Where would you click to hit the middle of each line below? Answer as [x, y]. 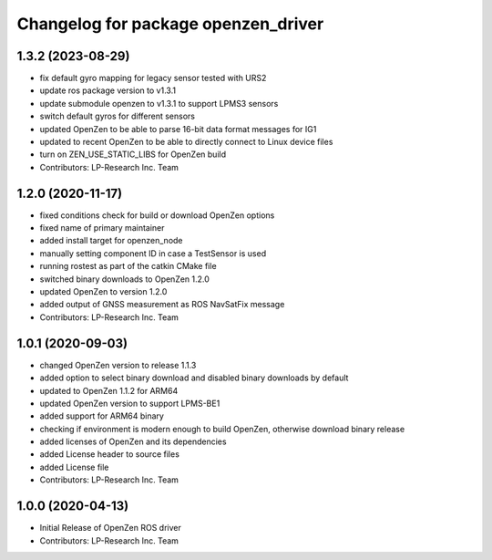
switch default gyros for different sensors [118, 116]
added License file [74, 467]
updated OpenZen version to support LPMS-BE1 [130, 403]
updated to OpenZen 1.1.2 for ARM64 [109, 390]
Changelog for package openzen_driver [170, 24]
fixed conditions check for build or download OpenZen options [157, 215]
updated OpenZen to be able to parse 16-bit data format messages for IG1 [178, 129]
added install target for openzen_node [111, 241]
